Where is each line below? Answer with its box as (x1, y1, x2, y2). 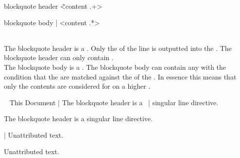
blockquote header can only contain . (4, 52, 114, 63)
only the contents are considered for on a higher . (4, 81, 151, 91)
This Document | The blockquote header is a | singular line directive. (9, 97, 219, 107)
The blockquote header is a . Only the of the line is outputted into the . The (4, 43, 232, 53)
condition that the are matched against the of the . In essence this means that (4, 71, 237, 81)
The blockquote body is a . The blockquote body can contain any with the (4, 62, 226, 72)
